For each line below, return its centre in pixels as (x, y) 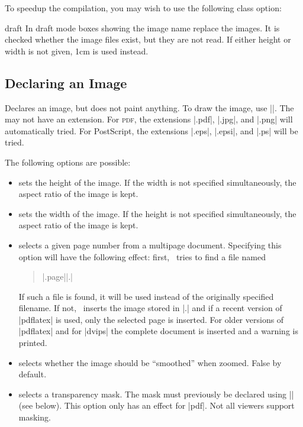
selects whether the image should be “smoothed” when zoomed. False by (150, 362)
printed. (33, 343)
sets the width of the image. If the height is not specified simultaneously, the (157, 213)
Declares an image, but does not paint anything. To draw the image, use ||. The (149, 107)
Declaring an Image (66, 83)
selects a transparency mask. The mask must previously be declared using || (156, 394)
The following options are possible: (68, 162)
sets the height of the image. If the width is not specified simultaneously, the (157, 182)
